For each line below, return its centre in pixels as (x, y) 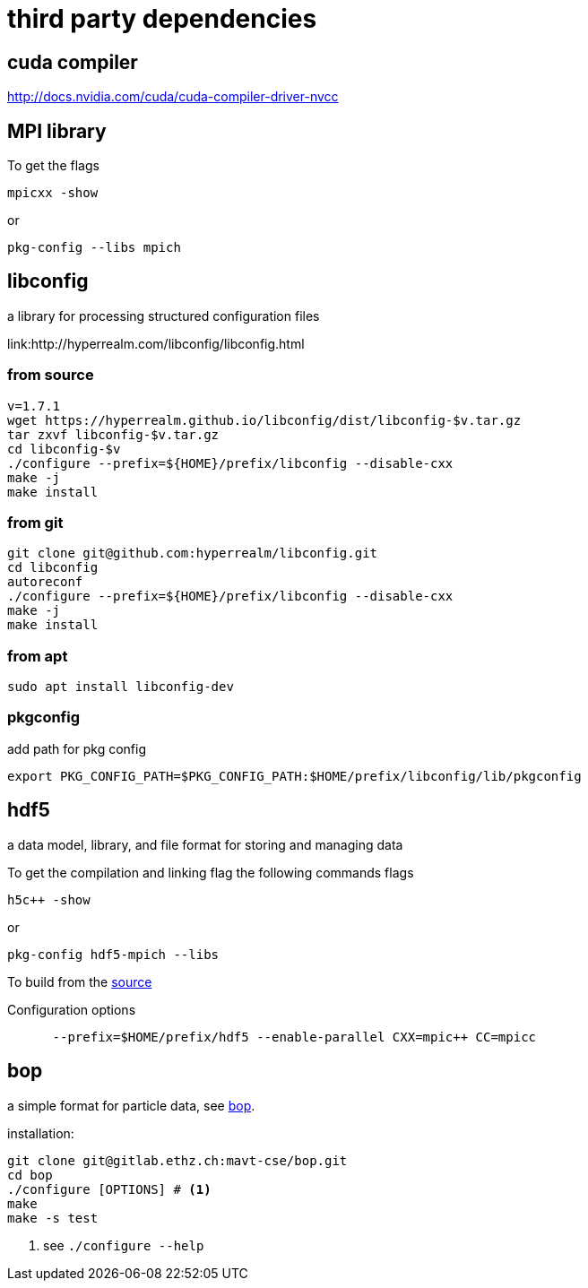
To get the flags (53, 166)
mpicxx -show (53, 193)
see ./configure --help (124, 1245)
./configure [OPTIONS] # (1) (109, 1189)
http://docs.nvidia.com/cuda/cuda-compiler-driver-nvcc (173, 97)
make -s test (53, 1218)
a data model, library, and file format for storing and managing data (205, 844)
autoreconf (45, 582)
